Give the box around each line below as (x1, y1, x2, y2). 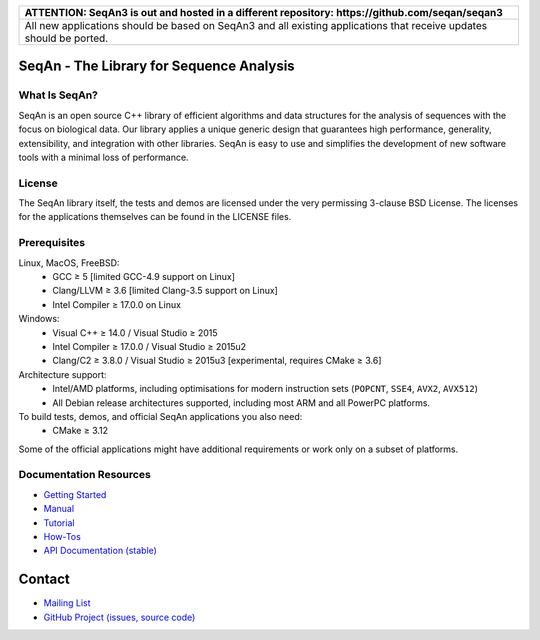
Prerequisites (18, 236, 85, 250)
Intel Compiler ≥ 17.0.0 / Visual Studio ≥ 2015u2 (52, 340, 247, 352)
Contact (18, 571, 70, 588)
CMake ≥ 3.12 (52, 425, 109, 437)
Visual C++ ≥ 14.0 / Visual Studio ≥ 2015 (52, 326, 219, 339)
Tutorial (43, 516, 75, 529)
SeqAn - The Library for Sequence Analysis (18, 58, 295, 75)
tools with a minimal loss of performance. (18, 151, 189, 163)
